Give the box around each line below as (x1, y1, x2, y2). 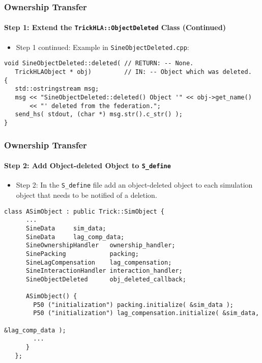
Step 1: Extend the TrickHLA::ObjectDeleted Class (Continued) (4, 22, 226, 33)
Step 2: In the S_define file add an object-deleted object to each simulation (16, 179, 253, 190)
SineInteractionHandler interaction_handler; (25, 267, 183, 275)
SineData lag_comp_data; (25, 233, 125, 241)
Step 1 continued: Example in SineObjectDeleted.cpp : (16, 41, 189, 52)
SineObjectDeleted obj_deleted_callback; (25, 275, 186, 283)
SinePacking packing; (25, 250, 139, 257)
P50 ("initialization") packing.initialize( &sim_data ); (33, 301, 234, 308)
